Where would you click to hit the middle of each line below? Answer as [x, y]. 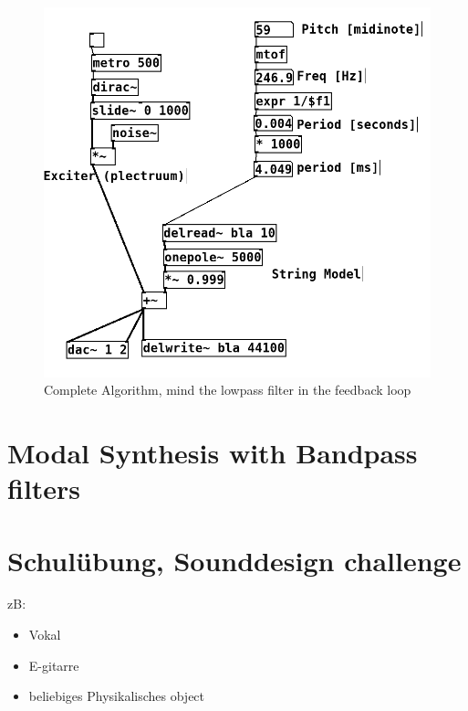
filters [44, 488]
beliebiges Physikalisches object [117, 696]
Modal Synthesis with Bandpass [213, 452]
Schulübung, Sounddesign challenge [234, 560]
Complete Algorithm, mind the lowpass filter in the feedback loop [228, 390]
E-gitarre [54, 665]
